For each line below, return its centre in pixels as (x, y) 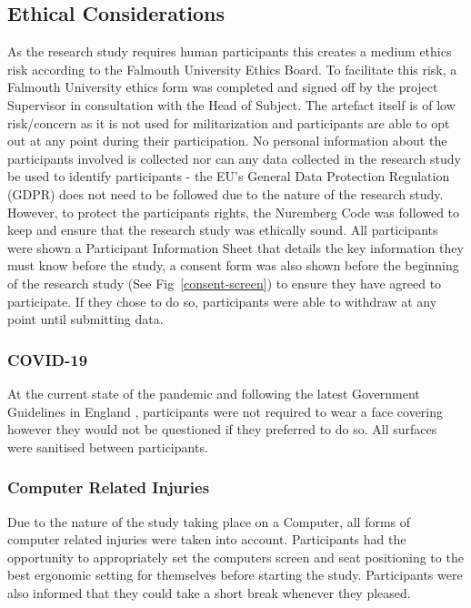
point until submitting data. (85, 319)
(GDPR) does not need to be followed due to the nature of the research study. (225, 193)
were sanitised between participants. (108, 446)
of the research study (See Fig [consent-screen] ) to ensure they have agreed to (225, 283)
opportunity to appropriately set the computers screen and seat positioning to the (235, 557)
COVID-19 (48, 359)
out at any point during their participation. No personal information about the (227, 141)
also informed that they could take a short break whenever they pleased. (209, 592)
